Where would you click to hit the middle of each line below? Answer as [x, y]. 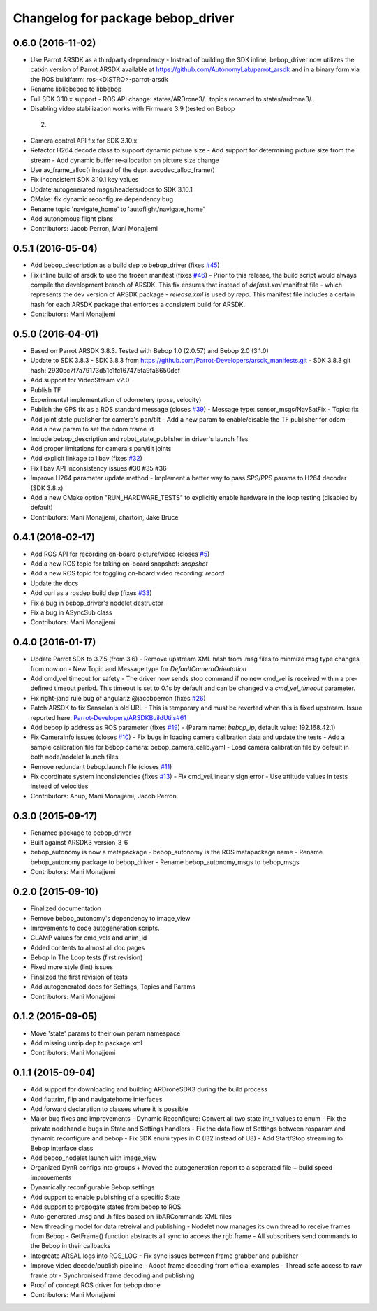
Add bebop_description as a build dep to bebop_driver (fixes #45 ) [125, 265]
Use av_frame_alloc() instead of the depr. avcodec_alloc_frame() [123, 170]
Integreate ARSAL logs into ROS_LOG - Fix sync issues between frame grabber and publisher [164, 1256]
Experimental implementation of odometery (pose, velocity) [116, 400]
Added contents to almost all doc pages [88, 947]
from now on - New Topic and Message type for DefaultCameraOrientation [139, 668]
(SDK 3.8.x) [47, 488]
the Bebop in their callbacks [71, 1246]
